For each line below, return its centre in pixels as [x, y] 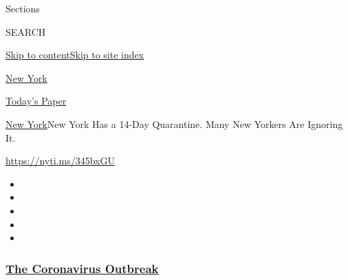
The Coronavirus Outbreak [82, 268]
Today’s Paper [36, 101]
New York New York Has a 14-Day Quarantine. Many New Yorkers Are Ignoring [174, 123]
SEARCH [26, 31]
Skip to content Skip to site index [75, 55]
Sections [23, 8]
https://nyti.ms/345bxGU [60, 161]
